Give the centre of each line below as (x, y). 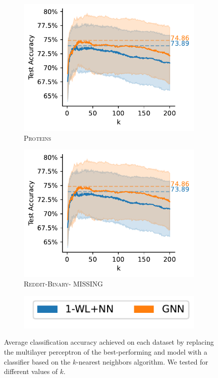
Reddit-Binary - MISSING (63, 284)
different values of (31, 371)
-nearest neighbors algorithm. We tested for (142, 361)
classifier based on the (37, 361)
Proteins (38, 138)
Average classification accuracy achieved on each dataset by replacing (109, 342)
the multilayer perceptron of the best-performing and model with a (106, 351)
